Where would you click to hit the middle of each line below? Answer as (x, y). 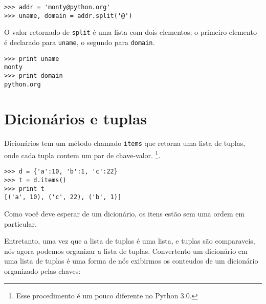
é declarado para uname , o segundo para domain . (80, 42)
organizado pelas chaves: (42, 270)
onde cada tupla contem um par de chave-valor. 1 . (82, 154)
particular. (20, 223)
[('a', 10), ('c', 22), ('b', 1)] (63, 197)
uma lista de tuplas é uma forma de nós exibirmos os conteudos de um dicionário (131, 261)
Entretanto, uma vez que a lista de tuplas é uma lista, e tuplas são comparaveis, (130, 241)
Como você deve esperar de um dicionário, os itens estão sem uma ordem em (125, 213)
